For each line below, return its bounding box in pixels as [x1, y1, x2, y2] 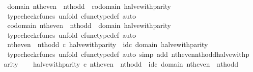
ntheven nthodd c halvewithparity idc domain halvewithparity [7, 39, 208, 49]
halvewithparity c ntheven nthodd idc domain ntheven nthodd [33, 58, 238, 69]
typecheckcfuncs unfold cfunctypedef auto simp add [7, 48, 168, 59]
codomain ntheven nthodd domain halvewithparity [7, 20, 171, 30]
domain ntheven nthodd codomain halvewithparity [7, 1, 171, 11]
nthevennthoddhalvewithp [171, 48, 250, 59]
